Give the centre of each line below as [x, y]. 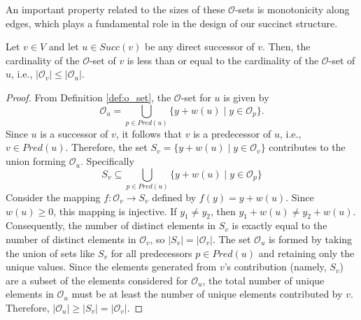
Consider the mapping [53, 197]
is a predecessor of [232, 133]
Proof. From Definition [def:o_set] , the [89, 97]
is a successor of [74, 133]
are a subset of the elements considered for [97, 280]
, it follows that [149, 133]
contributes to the [307, 147]
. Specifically [107, 161]
